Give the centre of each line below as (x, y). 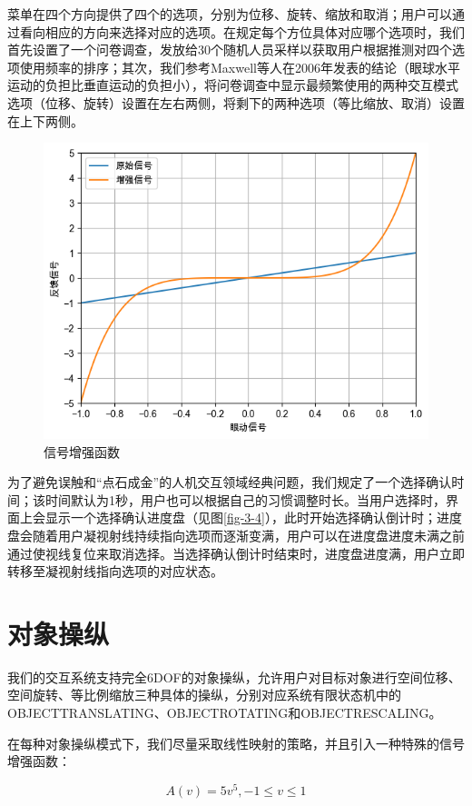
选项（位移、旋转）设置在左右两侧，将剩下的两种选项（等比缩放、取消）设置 (236, 102)
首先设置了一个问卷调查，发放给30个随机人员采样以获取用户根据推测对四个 (230, 50)
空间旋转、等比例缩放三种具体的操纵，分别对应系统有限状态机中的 (204, 695)
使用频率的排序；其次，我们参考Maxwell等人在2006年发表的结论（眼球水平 (240, 67)
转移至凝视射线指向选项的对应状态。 (115, 571)
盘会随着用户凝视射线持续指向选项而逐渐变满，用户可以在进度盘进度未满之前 (236, 535)
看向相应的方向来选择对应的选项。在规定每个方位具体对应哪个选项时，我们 (242, 31)
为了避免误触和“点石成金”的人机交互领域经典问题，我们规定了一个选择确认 (230, 482)
